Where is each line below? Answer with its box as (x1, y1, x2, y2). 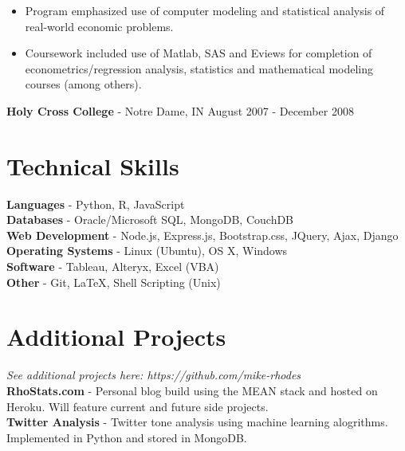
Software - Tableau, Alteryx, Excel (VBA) (6, 258, 219, 275)
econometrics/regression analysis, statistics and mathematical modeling (25, 60, 374, 76)
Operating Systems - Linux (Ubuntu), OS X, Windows (6, 242, 288, 259)
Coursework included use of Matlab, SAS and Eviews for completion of (25, 45, 372, 61)
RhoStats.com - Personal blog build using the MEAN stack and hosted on (6, 382, 378, 398)
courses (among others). (25, 76, 142, 92)
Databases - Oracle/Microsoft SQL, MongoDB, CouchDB (6, 211, 294, 228)
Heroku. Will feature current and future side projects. (6, 398, 269, 414)
